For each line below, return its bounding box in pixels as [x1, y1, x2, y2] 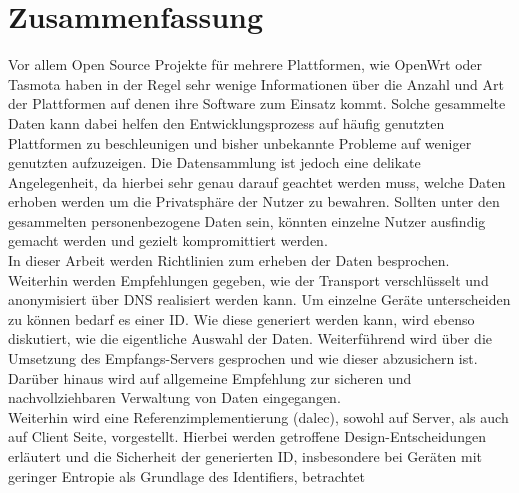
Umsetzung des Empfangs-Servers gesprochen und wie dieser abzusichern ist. [8, 348, 478, 369]
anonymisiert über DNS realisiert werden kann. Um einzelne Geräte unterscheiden [8, 289, 511, 310]
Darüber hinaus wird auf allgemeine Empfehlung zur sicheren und [8, 367, 412, 388]
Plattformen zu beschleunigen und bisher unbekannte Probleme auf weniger [8, 132, 472, 153]
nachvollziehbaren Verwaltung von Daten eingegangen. [8, 387, 341, 408]
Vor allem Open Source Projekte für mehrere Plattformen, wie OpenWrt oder [8, 54, 483, 75]
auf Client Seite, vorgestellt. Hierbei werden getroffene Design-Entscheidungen [8, 426, 486, 447]
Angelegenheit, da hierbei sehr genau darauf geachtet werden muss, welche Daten [8, 171, 506, 192]
